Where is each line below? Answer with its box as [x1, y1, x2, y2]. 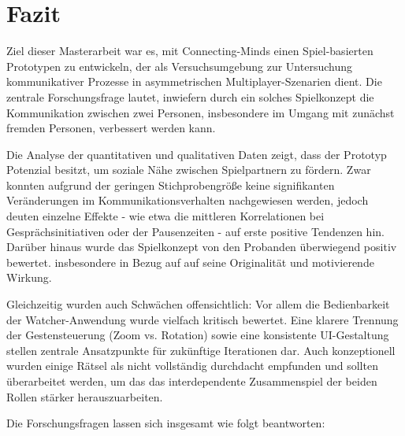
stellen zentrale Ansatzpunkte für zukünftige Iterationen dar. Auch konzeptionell [6, 342, 396, 358]
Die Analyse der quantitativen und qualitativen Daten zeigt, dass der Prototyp [6, 146, 387, 162]
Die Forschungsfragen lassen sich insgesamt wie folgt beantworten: [6, 415, 325, 431]
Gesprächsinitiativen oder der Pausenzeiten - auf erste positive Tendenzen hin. [6, 223, 385, 239]
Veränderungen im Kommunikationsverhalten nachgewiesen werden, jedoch [6, 192, 369, 209]
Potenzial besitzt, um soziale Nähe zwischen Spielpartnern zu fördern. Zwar [6, 161, 371, 178]
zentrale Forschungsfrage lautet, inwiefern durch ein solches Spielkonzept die [6, 88, 374, 105]
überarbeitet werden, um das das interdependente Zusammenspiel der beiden [6, 373, 377, 389]
